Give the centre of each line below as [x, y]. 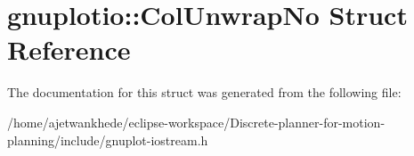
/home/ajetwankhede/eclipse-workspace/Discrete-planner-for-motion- [196, 122]
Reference [69, 49]
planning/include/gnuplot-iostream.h [108, 140]
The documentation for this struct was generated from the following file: [204, 92]
